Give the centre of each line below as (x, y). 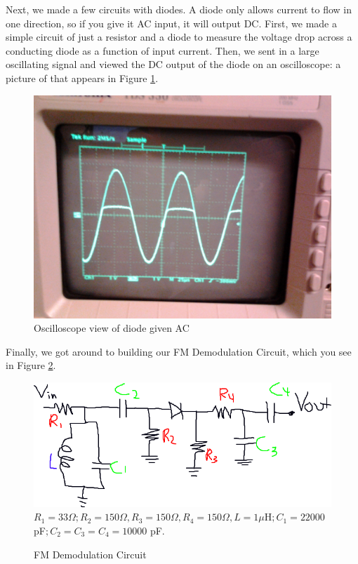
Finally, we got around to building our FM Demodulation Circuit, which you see (179, 351)
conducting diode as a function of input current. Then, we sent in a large (163, 50)
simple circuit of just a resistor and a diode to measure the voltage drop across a (179, 37)
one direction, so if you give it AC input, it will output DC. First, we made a (171, 23)
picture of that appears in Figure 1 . (82, 78)
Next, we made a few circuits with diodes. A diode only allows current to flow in (179, 9)
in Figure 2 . (31, 365)
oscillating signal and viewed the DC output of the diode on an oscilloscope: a (173, 64)
